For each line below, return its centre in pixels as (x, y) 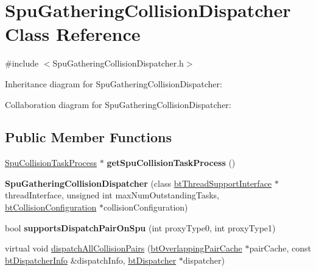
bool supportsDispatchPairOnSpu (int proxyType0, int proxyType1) (140, 227)
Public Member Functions (88, 137)
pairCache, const (280, 248)
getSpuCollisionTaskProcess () (171, 163)
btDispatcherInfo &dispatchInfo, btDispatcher (91, 260)
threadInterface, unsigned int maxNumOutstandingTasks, (112, 195)
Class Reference (73, 34)
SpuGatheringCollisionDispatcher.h (118, 63)
